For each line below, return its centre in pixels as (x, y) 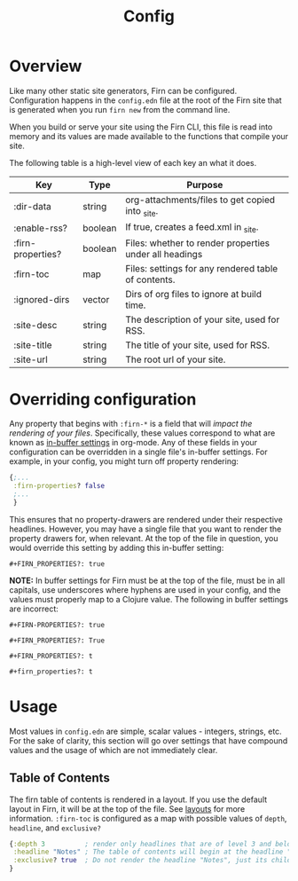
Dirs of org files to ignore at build (193, 295)
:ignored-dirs (42, 300)
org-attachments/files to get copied (200, 200)
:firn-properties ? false (59, 486)
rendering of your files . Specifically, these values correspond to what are (142, 433)
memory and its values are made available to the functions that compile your (149, 136)
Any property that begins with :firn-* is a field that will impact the (131, 424)
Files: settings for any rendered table (202, 269)
